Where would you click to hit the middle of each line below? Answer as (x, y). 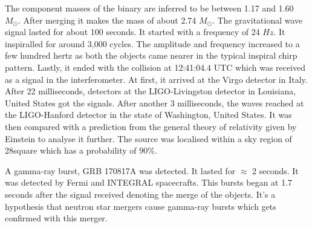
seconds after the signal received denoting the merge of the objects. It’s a (140, 194)
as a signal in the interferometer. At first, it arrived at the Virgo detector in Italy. (156, 79)
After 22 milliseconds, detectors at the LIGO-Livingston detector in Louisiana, (151, 91)
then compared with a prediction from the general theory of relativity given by (151, 126)
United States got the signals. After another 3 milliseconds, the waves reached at (154, 103)
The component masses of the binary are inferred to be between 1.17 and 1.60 (149, 8)
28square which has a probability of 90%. (81, 150)
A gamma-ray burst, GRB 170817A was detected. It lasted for (120, 170)
